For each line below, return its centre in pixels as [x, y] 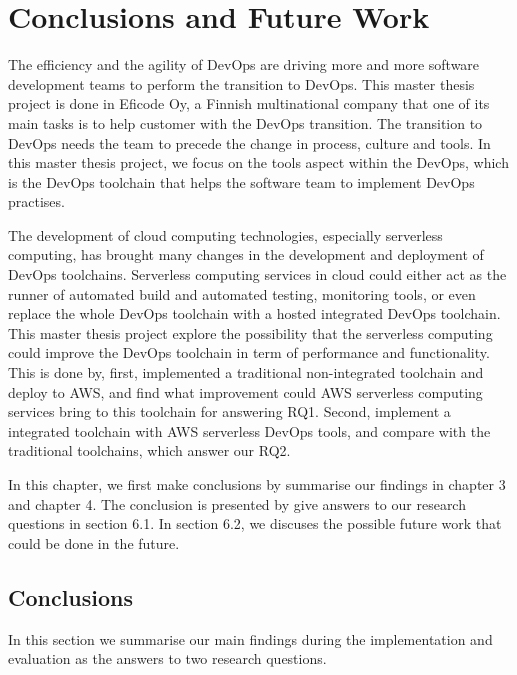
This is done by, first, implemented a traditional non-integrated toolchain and [246, 372]
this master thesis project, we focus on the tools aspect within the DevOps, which [258, 162]
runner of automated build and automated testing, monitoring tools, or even [242, 293]
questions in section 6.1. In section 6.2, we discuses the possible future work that [255, 523]
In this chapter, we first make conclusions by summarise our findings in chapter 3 [257, 484]
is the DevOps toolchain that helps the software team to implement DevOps [241, 181]
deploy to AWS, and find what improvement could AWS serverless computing [245, 391]
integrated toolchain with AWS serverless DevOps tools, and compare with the [249, 430]
